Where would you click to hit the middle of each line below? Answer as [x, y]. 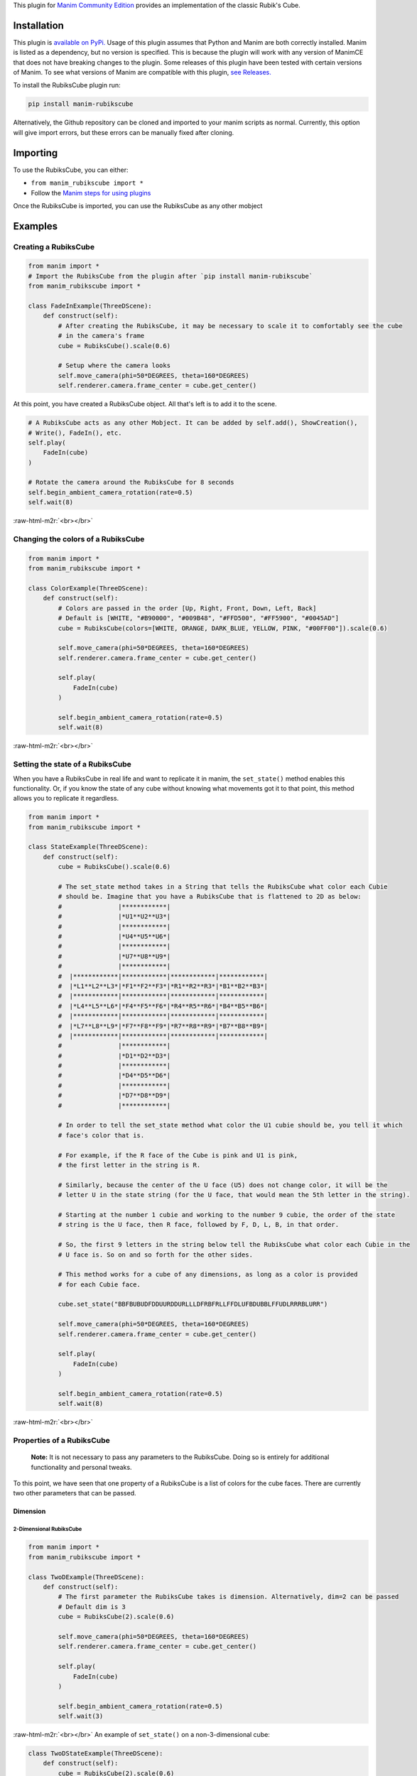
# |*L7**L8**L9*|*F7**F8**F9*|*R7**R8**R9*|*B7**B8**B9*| [163, 1026]
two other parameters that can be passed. [75, 1493]
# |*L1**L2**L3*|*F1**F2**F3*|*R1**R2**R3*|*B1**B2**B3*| [163, 986]
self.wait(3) [81, 1716]
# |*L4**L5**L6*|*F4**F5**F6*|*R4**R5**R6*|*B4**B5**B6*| [163, 1006]
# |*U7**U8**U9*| [114, 956]
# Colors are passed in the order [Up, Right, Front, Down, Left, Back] [187, 608]
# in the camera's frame [101, 336]
